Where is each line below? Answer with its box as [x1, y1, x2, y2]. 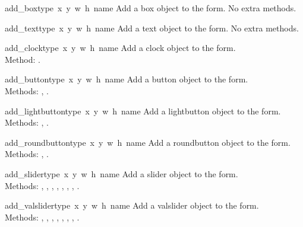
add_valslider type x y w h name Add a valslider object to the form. [5, 199, 259, 212]
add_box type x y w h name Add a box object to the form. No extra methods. [5, 2, 296, 14]
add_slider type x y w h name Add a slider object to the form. [5, 167, 238, 180]
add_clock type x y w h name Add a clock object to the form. [5, 41, 236, 54]
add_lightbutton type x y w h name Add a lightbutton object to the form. [5, 104, 281, 117]
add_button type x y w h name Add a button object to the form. [5, 73, 248, 85]
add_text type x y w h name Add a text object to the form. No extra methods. [5, 21, 299, 34]
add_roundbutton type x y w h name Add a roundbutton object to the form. [5, 136, 291, 148]
